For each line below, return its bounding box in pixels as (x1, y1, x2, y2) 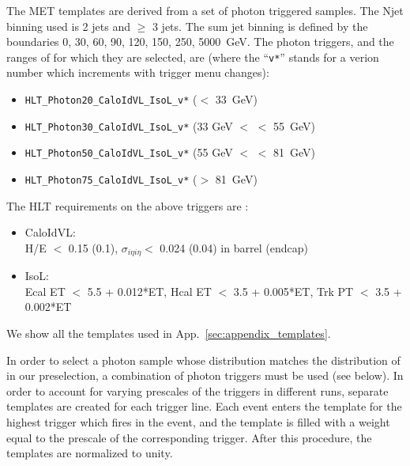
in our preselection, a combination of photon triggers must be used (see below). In (6, 367, 404, 384)
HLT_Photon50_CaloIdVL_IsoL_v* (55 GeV (24, 144, 233, 161)
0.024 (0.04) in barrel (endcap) (160, 239, 308, 256)
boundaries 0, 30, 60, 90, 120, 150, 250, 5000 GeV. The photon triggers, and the (6, 33, 394, 50)
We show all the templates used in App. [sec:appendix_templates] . (6, 325, 331, 342)
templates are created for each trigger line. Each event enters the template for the (6, 398, 402, 415)
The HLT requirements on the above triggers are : (6, 197, 249, 214)
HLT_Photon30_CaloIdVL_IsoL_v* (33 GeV (24, 117, 233, 134)
